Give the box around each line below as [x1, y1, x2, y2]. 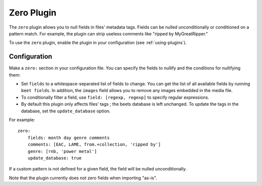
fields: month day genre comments [27, 135, 110, 140]
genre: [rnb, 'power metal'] [27, 148, 97, 154]
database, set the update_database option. [21, 108, 111, 114]
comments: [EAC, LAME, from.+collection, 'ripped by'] [27, 142, 161, 147]
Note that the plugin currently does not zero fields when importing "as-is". [9, 175, 157, 181]
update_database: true [27, 155, 82, 161]
